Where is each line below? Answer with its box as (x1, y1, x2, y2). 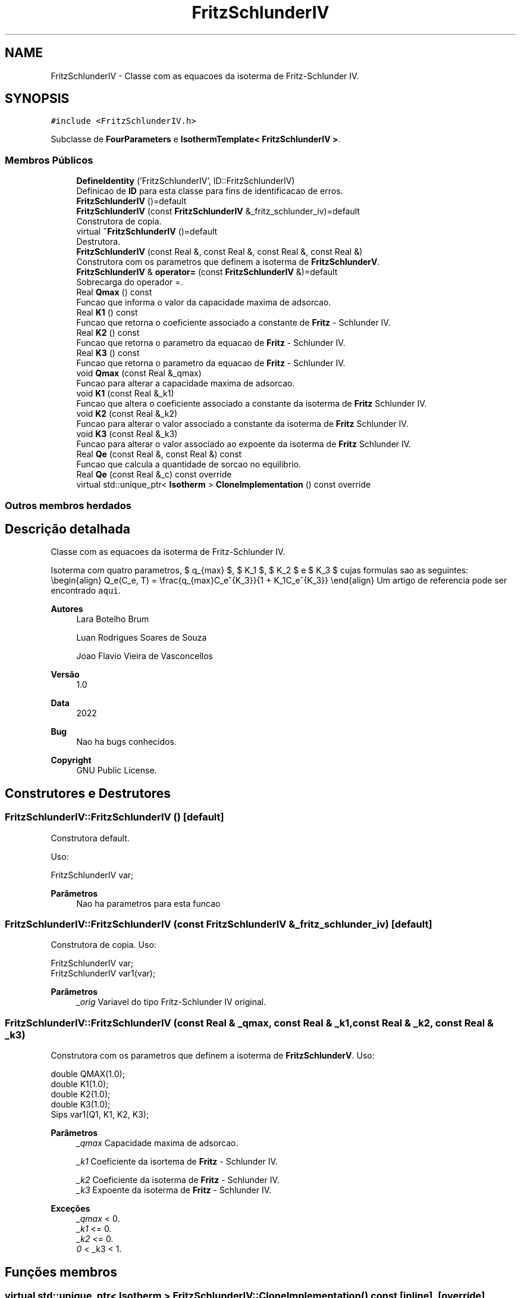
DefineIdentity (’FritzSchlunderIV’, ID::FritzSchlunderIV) (76, 176, 295, 186)
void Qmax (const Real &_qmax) (76, 368, 202, 379)
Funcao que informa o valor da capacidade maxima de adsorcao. (76, 297, 331, 308)
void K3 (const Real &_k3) (76, 429, 178, 439)
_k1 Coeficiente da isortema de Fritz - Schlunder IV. (76, 1156, 278, 1167)
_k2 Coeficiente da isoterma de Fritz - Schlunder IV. (76, 1175, 280, 1185)
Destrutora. (76, 236, 121, 247)
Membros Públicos (5, 154, 93, 166)
